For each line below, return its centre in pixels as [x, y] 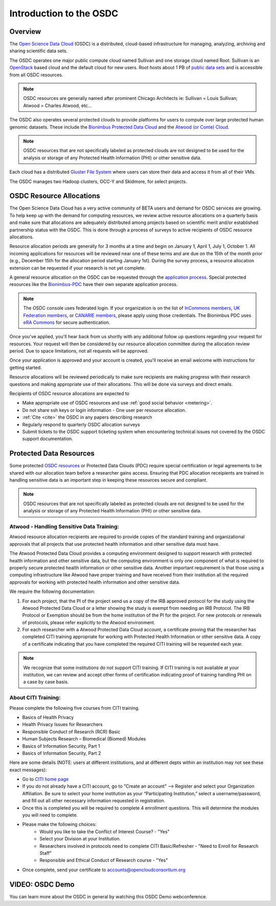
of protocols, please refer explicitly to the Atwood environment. [89, 622]
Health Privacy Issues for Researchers [63, 725]
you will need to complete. [50, 815]
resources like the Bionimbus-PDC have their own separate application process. [94, 284]
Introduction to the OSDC [64, 13]
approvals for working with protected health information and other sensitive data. [95, 582]
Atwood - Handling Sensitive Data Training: [64, 527]
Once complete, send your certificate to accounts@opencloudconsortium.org [104, 870]
